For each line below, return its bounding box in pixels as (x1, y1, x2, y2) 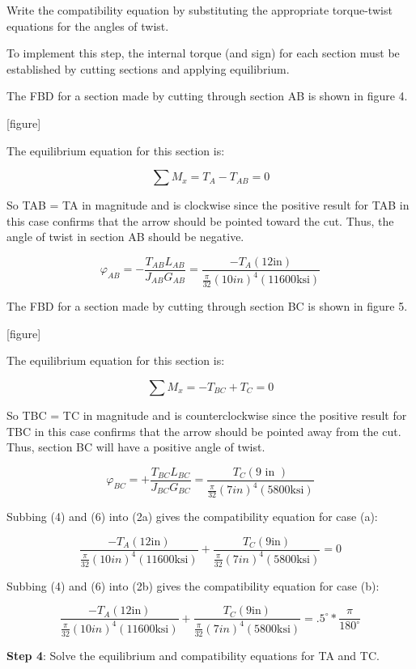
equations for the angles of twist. (6, 17, 169, 34)
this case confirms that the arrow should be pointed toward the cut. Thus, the (6, 212, 394, 229)
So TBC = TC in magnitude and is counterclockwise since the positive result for (6, 406, 407, 423)
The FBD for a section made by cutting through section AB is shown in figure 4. (6, 87, 408, 104)
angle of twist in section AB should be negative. (6, 228, 244, 245)
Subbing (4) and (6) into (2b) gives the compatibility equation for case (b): (6, 577, 380, 594)
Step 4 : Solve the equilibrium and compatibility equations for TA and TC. (6, 646, 380, 663)
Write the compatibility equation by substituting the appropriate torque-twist (6, 2, 393, 18)
